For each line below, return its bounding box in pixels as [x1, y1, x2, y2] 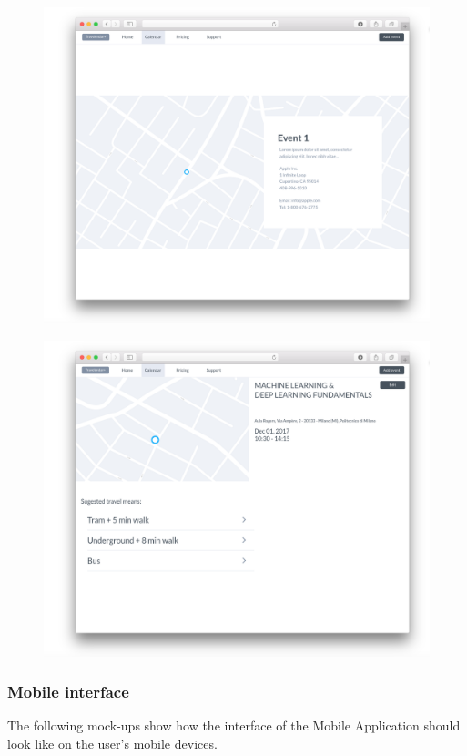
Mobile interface [7, 680, 129, 703]
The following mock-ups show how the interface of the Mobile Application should [7, 716, 461, 735]
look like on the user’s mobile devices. [7, 733, 218, 752]
